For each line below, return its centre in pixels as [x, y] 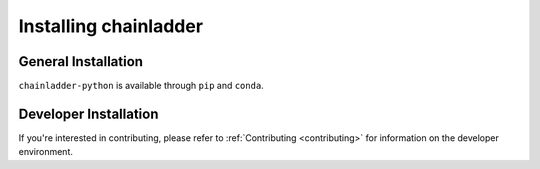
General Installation [81, 61]
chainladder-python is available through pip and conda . [141, 86]
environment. [46, 152]
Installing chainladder [111, 26]
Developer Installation [88, 113]
